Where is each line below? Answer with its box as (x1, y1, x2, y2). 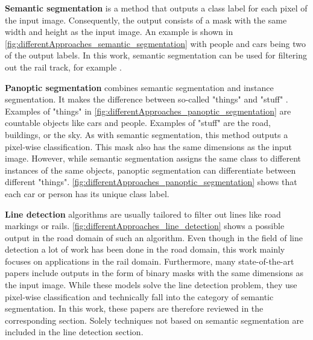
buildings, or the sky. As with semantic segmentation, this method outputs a (5, 128, 288, 140)
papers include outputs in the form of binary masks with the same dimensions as (5, 266, 304, 279)
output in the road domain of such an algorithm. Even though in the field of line (5, 231, 303, 244)
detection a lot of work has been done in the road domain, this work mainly (5, 243, 285, 256)
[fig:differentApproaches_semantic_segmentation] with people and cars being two (5, 37, 306, 49)
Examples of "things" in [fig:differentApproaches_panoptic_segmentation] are (5, 104, 291, 117)
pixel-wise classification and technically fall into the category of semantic (5, 290, 274, 303)
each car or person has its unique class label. (5, 187, 169, 200)
